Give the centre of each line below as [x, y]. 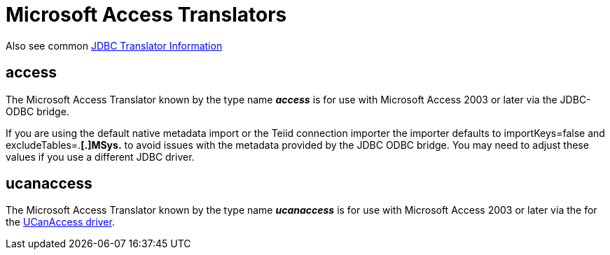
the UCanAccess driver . [60, 222]
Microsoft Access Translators [146, 15]
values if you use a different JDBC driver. [100, 156]
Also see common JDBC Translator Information [114, 45]
